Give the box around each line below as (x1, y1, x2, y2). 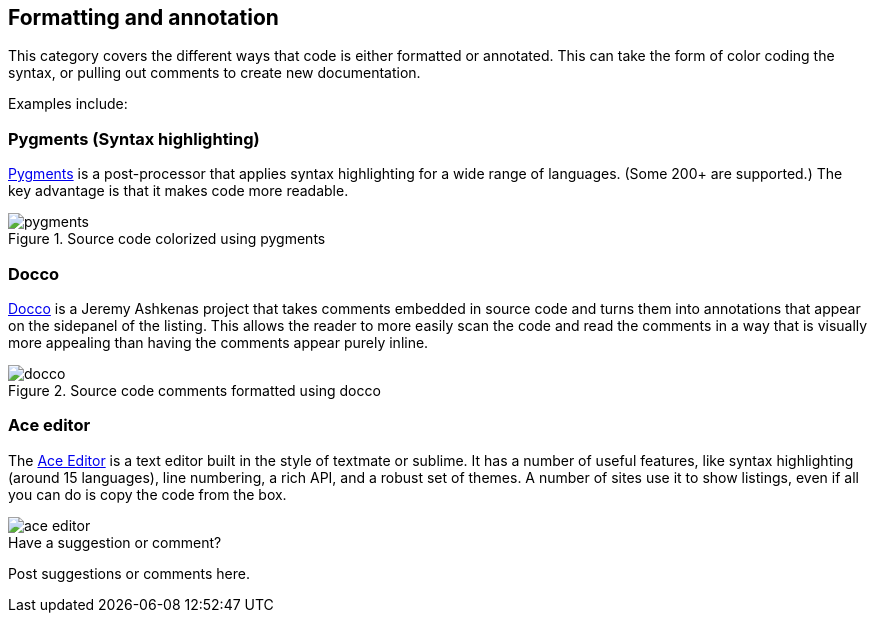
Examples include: (8, 95, 128, 113)
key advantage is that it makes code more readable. (8, 182, 349, 200)
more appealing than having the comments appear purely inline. (8, 333, 429, 351)
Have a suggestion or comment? (8, 533, 222, 551)
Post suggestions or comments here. (8, 564, 250, 582)
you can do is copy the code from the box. (8, 485, 287, 503)
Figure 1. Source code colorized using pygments (8, 230, 326, 248)
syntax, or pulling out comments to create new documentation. (8, 64, 421, 82)
